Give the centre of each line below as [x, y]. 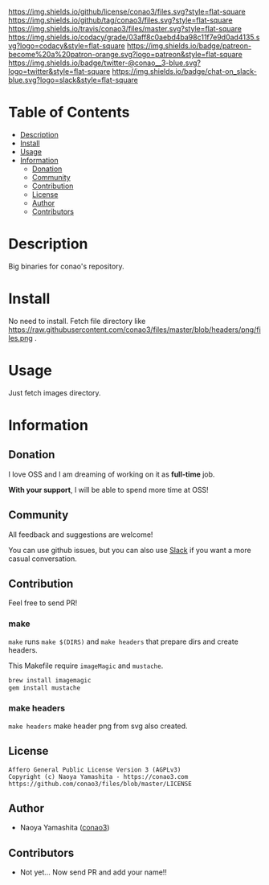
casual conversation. [43, 559]
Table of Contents [69, 113]
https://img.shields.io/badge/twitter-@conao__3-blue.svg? [104, 63]
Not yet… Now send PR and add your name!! [93, 872]
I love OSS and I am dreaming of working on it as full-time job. [112, 474]
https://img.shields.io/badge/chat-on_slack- [184, 71]
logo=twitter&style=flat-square [59, 71]
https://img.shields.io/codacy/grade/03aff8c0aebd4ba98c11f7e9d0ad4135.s [134, 37]
